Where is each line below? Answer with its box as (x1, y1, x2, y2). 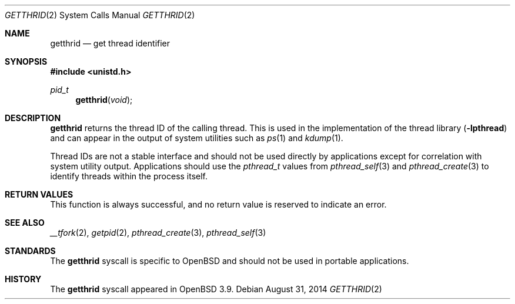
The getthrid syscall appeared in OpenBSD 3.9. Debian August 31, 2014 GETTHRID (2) (50, 284, 382, 294)
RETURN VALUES (5, 189, 73, 199)
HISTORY (5, 274, 42, 284)
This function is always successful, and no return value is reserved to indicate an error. (50, 199, 387, 209)
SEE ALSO (5, 218, 45, 228)
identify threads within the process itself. (50, 171, 208, 181)
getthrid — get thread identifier (50, 38, 170, 48)
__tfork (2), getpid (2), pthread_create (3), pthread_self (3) (50, 228, 266, 238)
